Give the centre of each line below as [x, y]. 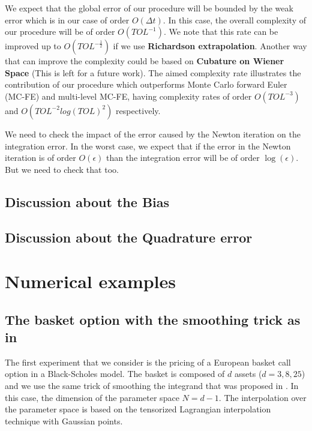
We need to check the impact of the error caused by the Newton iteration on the [153, 134]
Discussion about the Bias [87, 201]
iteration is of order [40, 158]
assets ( [248, 374]
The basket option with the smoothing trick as [153, 319]
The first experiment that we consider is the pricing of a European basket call [148, 362]
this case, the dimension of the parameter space [92, 397]
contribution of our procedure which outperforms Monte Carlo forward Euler [146, 84]
